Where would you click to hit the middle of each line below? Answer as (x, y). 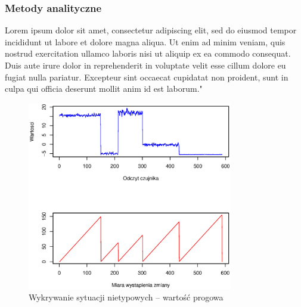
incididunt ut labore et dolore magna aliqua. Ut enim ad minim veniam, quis (145, 41)
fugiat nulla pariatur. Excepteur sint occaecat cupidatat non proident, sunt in (147, 77)
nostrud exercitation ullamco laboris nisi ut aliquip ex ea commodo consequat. (148, 53)
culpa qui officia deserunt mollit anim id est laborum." (104, 89)
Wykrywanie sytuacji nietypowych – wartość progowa (126, 297)
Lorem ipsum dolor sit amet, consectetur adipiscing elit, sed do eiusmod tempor (151, 30)
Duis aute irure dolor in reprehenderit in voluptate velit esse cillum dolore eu (145, 65)
